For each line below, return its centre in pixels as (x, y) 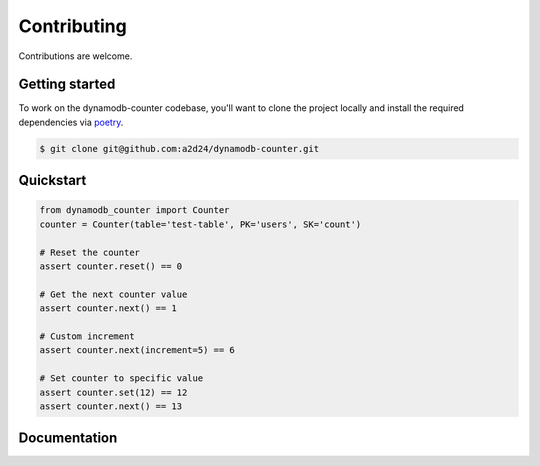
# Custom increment (87, 336)
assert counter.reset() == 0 (111, 266)
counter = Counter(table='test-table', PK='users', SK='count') (200, 224)
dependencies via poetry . (71, 122)
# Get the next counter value (113, 294)
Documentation (68, 438)
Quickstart (52, 180)
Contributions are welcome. (75, 56)
